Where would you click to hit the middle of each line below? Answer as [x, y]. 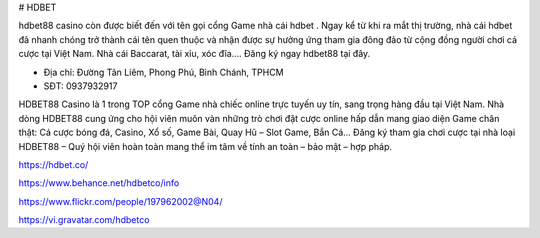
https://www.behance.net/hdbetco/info [99, 183]
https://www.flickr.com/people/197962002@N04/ [120, 201]
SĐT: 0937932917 [80, 86]
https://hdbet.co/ [53, 164]
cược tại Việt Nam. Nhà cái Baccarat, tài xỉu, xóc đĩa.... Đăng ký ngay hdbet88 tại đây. [194, 54]
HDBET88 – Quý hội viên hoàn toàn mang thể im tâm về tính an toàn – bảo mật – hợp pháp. [205, 146]
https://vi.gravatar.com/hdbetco [84, 220]
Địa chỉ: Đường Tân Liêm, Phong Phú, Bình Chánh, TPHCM [163, 72]
